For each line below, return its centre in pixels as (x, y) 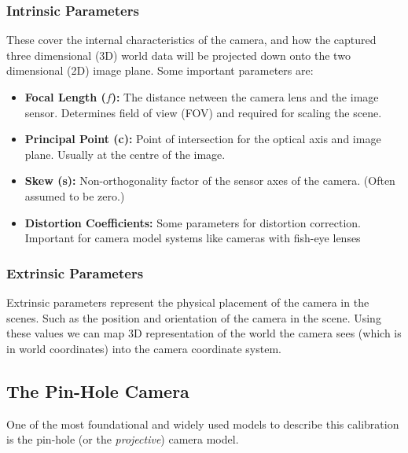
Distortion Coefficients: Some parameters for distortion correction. (193, 222)
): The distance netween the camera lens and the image (245, 97)
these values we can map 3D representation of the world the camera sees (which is (204, 333)
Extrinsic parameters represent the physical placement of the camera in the (188, 302)
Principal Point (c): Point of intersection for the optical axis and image (203, 139)
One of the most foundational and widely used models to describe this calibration (203, 424)
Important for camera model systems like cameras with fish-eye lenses (193, 238)
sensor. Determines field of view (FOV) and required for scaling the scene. (203, 112)
